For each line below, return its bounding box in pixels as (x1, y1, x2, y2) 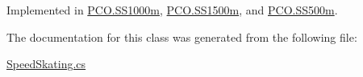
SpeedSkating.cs (6, 55, 86, 72)
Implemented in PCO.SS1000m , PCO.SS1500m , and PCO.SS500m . (6, 2, 338, 18)
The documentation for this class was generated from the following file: (6, 28, 357, 45)
